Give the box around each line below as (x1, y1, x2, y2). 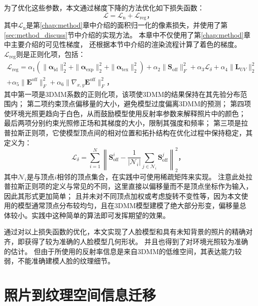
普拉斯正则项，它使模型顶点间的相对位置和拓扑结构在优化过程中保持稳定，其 (4, 128, 253, 138)
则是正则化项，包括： (16, 48, 85, 59)
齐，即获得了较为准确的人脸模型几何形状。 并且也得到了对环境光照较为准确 (4, 236, 248, 247)
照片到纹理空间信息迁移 (4, 285, 156, 305)
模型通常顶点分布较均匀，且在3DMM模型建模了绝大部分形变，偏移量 (17, 200, 240, 211)
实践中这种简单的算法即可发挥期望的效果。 (31, 210, 170, 220)
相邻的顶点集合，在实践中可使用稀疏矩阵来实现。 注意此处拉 (57, 171, 253, 181)
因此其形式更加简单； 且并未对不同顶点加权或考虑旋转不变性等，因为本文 (4, 190, 241, 201)
